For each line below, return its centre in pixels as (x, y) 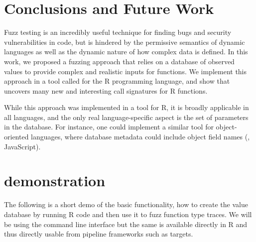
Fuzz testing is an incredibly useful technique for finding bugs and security (118, 32)
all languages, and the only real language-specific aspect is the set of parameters (126, 117)
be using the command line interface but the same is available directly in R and (126, 224)
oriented (16, 137)
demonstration (55, 181)
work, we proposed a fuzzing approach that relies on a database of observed (119, 61)
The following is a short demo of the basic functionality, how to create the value (126, 204)
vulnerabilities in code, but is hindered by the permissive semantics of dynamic (125, 42)
